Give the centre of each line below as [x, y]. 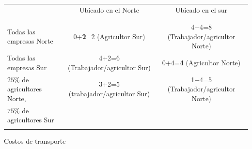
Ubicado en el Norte [109, 9]
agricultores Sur [31, 120]
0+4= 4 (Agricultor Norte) [201, 62]
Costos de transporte [35, 141]
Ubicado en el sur [202, 9]
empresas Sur [27, 67]
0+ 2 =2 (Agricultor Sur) [109, 36]
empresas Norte [30, 41]
